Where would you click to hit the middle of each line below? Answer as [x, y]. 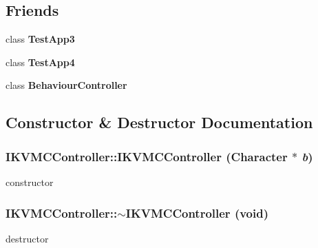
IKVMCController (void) [197, 213]
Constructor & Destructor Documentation [159, 122]
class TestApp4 [40, 62]
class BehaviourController [66, 85]
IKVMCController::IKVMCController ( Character [147, 156]
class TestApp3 [40, 39]
